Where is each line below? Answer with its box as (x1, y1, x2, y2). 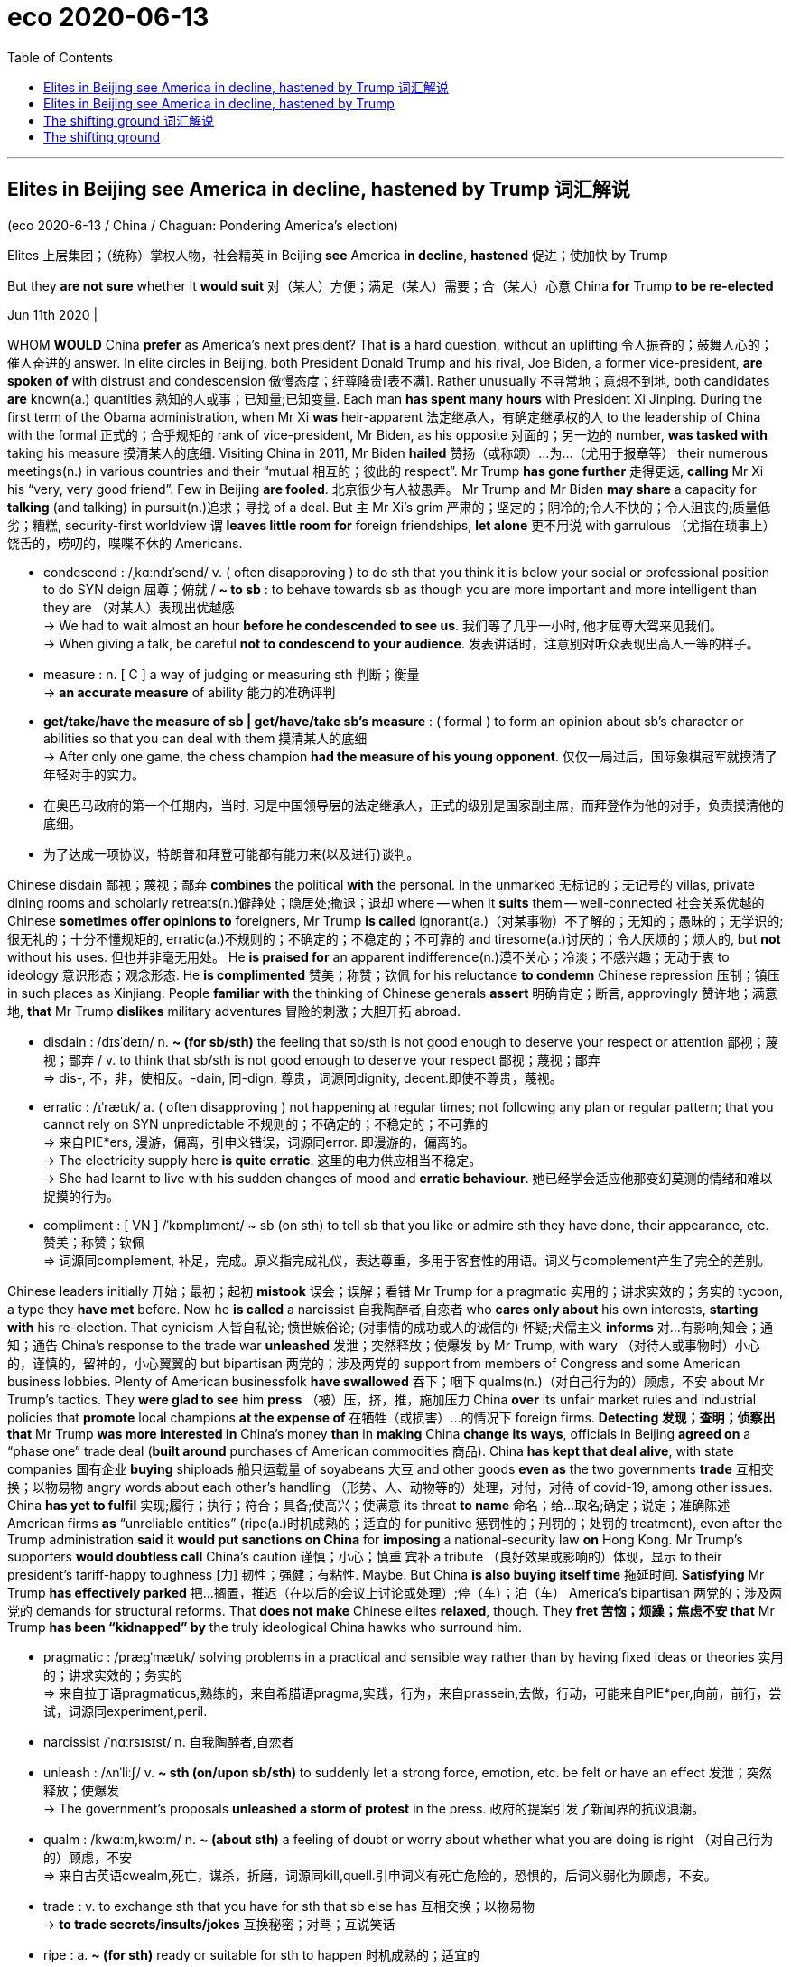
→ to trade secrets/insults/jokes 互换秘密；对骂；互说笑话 (43, 1916, 395, 1932)
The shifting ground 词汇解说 (43, 112, 215, 128)
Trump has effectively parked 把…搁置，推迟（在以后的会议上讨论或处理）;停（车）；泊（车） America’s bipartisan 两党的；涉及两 (7, 1584, 782, 1600)
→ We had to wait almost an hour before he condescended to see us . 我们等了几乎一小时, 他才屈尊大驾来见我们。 (43, 617, 722, 633)
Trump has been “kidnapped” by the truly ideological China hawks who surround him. (7, 1618, 522, 1635)
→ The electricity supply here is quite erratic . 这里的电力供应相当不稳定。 (43, 1151, 482, 1168)
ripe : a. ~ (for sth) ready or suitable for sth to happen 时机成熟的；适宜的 (43, 1946, 480, 1962)
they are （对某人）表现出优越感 (43, 599, 235, 615)
